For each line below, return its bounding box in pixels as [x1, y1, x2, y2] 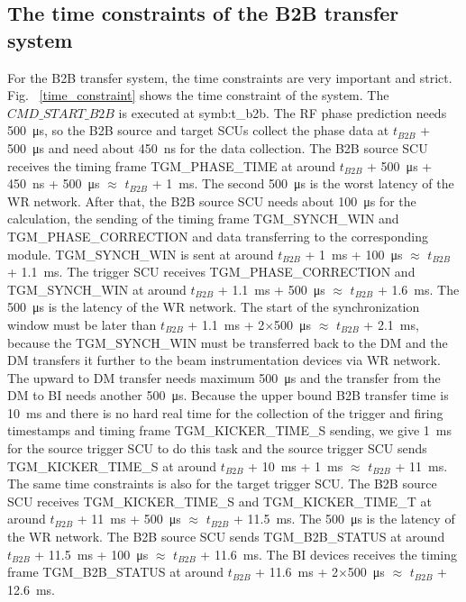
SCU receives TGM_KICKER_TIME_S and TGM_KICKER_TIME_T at [7, 491, 432, 510]
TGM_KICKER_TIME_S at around [7, 456, 217, 475]
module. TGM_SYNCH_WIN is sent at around [7, 244, 274, 263]
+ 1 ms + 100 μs [305, 244, 403, 263]
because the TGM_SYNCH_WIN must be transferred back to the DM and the [7, 333, 448, 351]
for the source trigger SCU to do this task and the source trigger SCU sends [7, 439, 427, 458]
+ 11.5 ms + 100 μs [34, 544, 149, 563]
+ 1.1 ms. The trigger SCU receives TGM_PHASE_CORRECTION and [7, 262, 416, 281]
